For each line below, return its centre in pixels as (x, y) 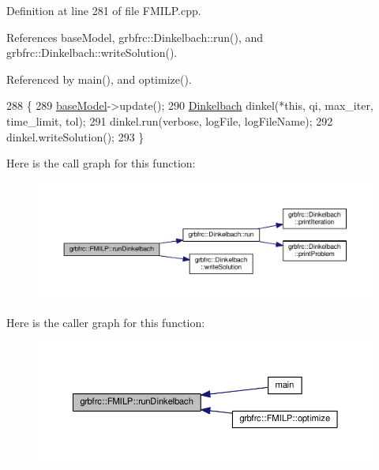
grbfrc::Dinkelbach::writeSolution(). (92, 53)
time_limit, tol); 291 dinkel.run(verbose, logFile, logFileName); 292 (170, 120)
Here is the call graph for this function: (101, 163)
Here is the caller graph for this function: (106, 322)
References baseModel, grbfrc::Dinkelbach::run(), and (135, 37)
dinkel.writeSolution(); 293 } (75, 136)
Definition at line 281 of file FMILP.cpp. (104, 10)
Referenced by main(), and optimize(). (99, 79)
